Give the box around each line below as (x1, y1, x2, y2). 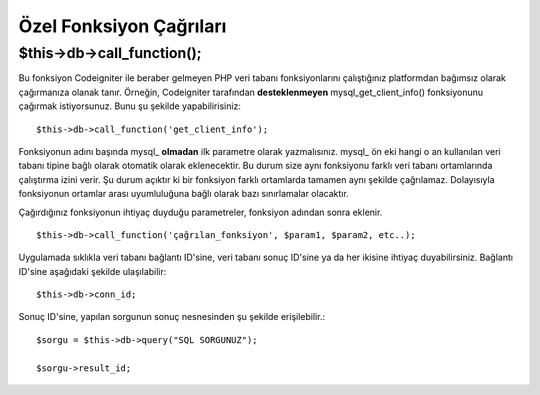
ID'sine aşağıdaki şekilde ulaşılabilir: (18, 265, 167, 277)
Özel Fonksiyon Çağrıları (18, 15, 227, 37)
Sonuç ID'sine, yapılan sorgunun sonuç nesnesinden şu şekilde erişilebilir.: (18, 311, 325, 323)
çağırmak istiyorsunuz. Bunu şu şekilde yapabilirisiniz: (18, 100, 242, 112)
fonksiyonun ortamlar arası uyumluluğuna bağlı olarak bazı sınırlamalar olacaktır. (18, 188, 349, 200)
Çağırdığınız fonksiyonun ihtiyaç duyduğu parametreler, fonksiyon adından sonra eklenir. (18, 206, 383, 218)
